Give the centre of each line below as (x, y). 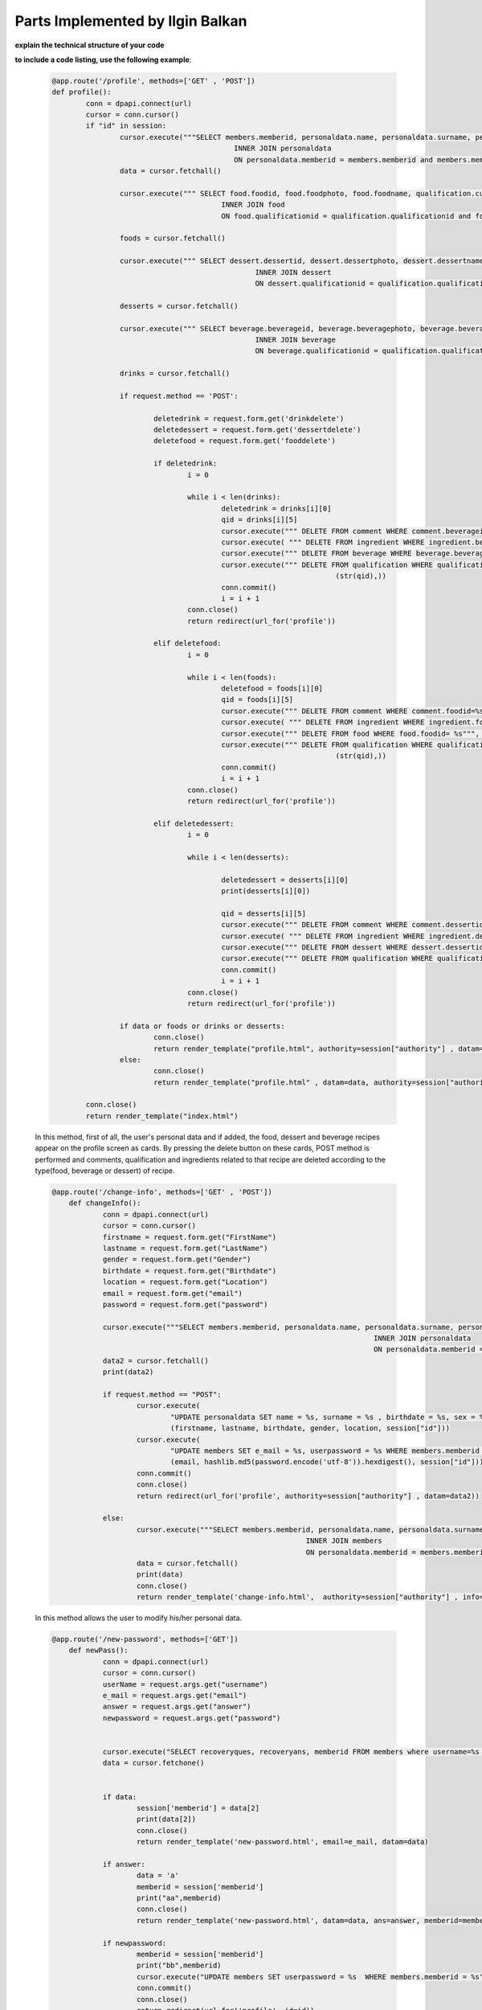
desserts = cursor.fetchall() (179, 306)
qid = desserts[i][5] (264, 913)
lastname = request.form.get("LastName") (185, 1248)
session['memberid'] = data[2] (198, 1808)
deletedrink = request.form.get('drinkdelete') (249, 418)
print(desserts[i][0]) (266, 891)
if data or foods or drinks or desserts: (202, 1026)
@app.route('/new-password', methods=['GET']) (145, 1639)
